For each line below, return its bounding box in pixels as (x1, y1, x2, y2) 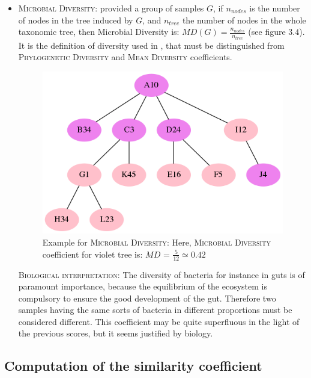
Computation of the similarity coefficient (4, 356, 262, 375)
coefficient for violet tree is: (42, 247, 143, 260)
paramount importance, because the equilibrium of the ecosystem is (18, 280, 267, 293)
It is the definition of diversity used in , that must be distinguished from (18, 39, 285, 51)
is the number (249, 2, 300, 14)
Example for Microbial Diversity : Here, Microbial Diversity (42, 236, 271, 249)
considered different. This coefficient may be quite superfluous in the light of (18, 315, 300, 327)
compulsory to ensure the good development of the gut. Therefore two (18, 291, 276, 304)
